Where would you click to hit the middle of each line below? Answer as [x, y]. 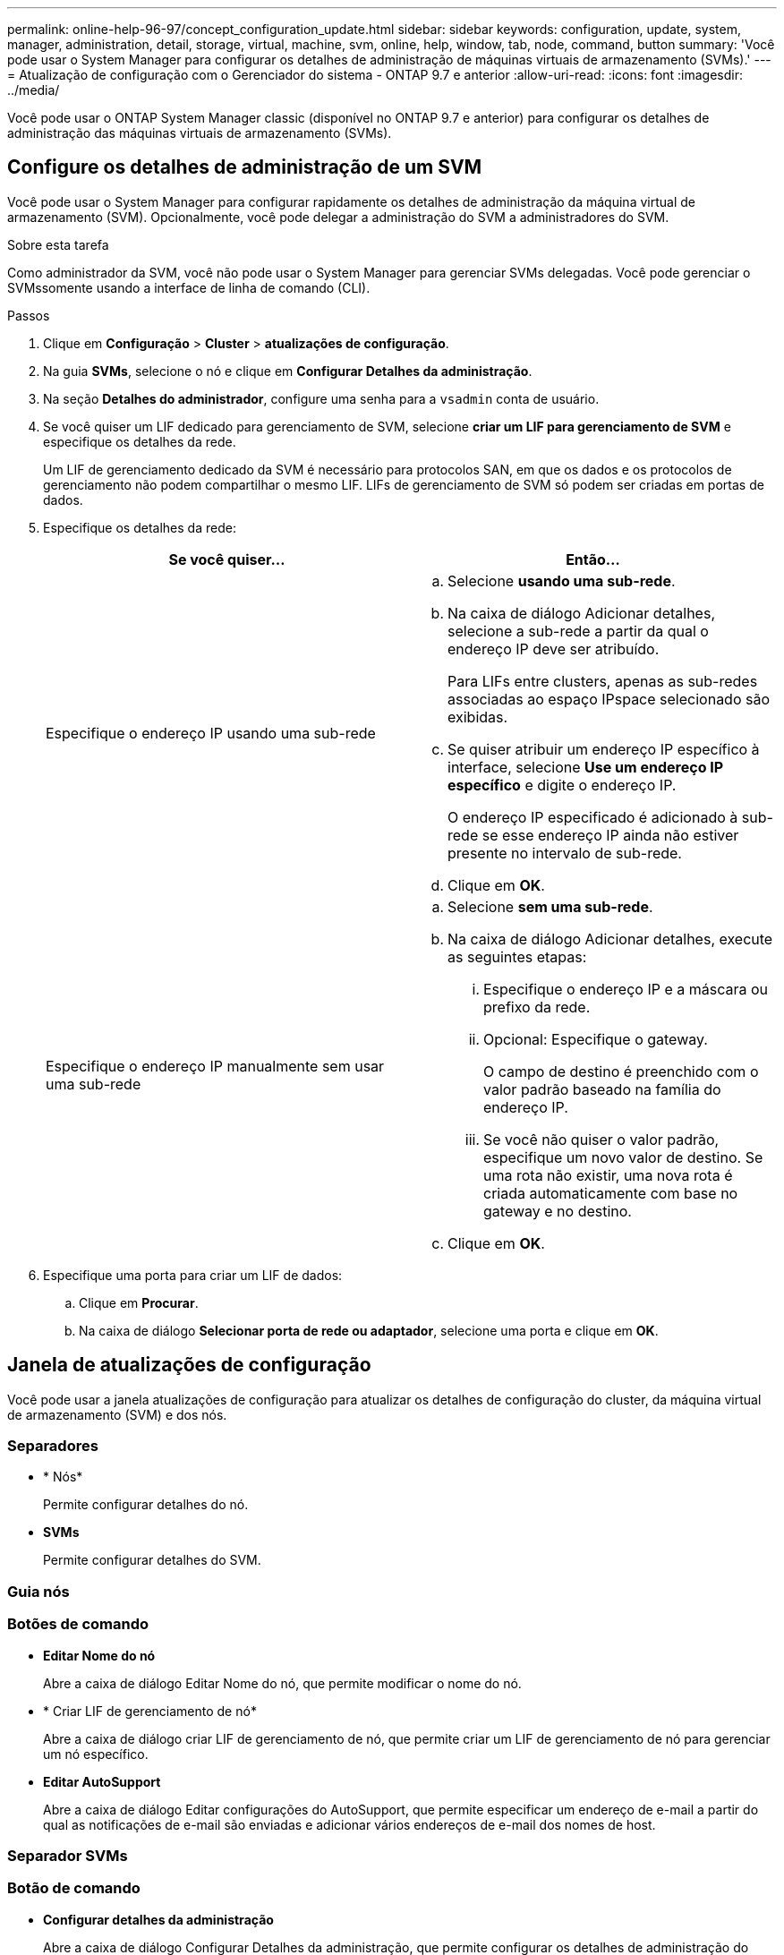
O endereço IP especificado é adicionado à [593, 817]
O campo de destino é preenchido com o [621, 1071]
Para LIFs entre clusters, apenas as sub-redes [603, 681]
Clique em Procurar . [139, 1302]
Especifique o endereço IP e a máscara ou [626, 989]
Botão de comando [74, 1888]
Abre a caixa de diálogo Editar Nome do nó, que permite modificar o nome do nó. [282, 1683]
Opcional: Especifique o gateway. [596, 1039]
